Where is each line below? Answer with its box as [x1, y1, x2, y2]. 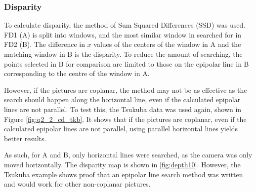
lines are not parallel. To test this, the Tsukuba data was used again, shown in [4, 104, 242, 114]
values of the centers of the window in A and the [93, 39, 241, 49]
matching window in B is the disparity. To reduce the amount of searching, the [4, 49, 243, 59]
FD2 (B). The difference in [4, 39, 85, 49]
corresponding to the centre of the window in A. [4, 68, 150, 78]
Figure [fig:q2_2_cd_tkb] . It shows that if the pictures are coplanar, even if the [4, 114, 247, 124]
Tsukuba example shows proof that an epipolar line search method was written [4, 169, 243, 179]
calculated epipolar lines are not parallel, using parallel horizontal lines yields [4, 123, 238, 134]
